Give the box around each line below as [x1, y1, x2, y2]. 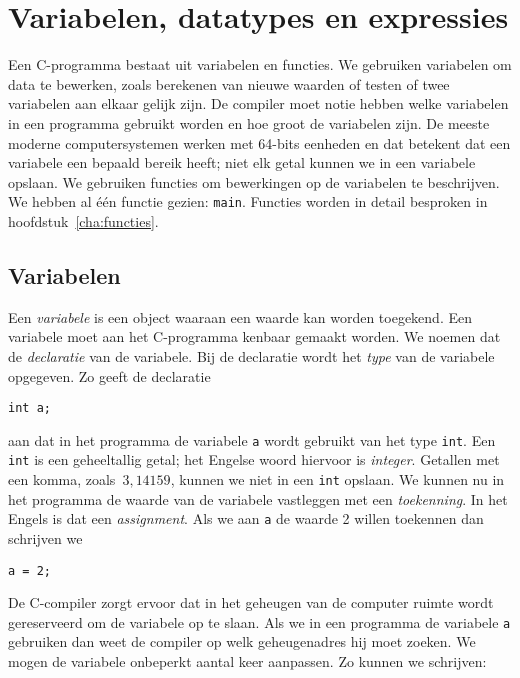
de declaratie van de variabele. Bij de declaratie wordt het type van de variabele [8, 345, 495, 366]
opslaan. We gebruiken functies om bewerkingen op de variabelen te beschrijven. [8, 171, 500, 192]
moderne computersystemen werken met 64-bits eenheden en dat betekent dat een [8, 132, 511, 153]
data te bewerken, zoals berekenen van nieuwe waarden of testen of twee [8, 73, 450, 94]
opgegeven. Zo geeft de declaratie [8, 365, 211, 386]
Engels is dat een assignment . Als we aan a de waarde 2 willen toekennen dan [8, 508, 484, 529]
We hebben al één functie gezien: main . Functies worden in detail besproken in [8, 191, 488, 212]
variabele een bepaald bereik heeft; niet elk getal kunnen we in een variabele [8, 152, 476, 173]
